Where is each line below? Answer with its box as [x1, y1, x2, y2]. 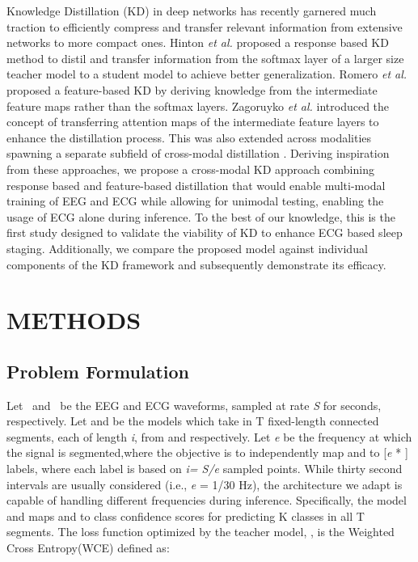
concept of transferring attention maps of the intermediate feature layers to [6, 113, 379, 130]
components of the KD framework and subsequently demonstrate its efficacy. [6, 256, 386, 273]
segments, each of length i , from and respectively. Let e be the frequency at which [6, 428, 412, 445]
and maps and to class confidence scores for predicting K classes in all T [6, 507, 365, 524]
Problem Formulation [6, 358, 189, 383]
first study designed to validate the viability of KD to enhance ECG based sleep [6, 224, 403, 241]
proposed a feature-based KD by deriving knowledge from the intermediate [6, 81, 378, 98]
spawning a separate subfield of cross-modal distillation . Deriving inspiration [6, 145, 390, 162]
